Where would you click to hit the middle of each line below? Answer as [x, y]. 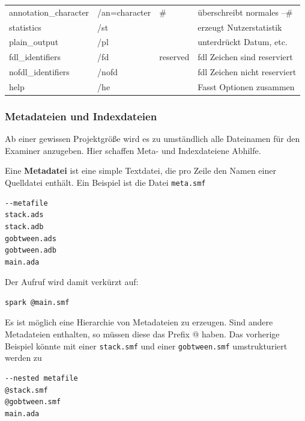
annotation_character [49, 12]
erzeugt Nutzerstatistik [240, 27]
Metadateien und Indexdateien [81, 116]
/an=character [124, 12]
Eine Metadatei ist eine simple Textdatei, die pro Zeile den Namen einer [140, 171]
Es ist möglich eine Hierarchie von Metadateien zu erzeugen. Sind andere [139, 322]
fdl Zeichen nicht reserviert [247, 72]
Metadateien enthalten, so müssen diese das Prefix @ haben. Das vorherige [142, 334]
